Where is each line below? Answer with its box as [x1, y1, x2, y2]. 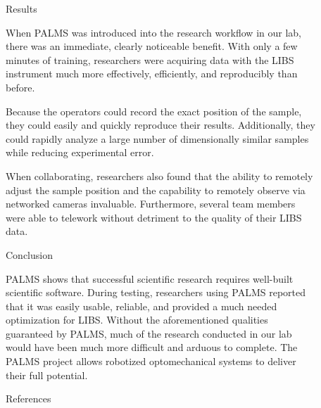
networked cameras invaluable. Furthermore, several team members [6, 196, 296, 211]
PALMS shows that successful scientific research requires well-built [6, 271, 294, 286]
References [6, 391, 51, 406]
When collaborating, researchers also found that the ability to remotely [6, 168, 313, 183]
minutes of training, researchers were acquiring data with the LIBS [6, 52, 294, 67]
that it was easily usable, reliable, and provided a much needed [6, 298, 277, 313]
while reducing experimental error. [6, 145, 154, 160]
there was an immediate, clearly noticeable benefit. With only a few [6, 39, 298, 53]
